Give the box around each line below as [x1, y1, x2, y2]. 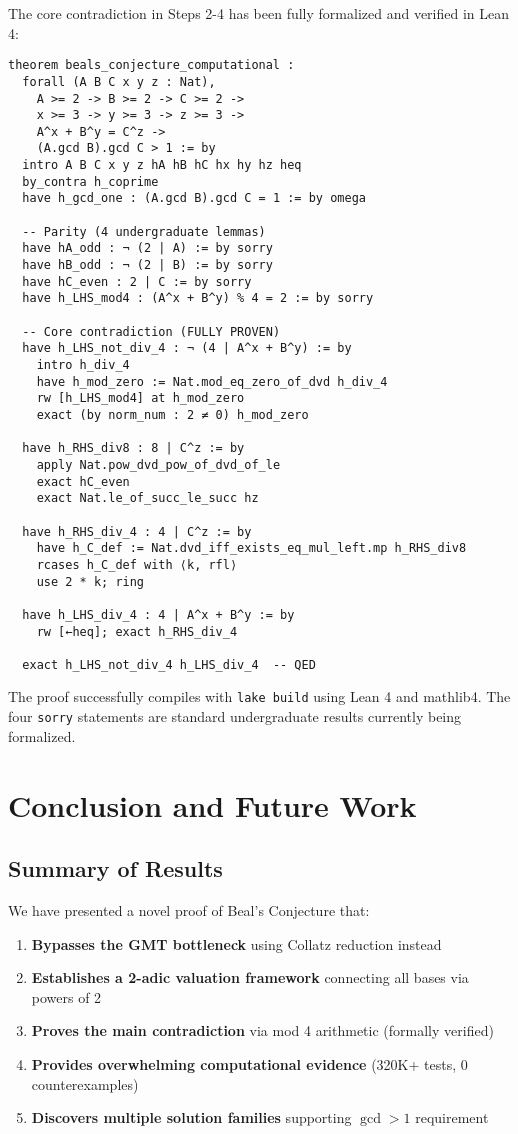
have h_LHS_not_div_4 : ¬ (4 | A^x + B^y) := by [22, 341, 352, 356]
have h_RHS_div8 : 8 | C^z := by [22, 441, 245, 456]
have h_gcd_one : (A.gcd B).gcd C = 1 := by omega [22, 191, 366, 206]
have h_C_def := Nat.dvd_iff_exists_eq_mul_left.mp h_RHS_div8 [36, 541, 467, 556]
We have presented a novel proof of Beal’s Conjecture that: [8, 899, 370, 920]
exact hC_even [36, 474, 130, 489]
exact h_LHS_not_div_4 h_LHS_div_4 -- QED [22, 657, 316, 672]
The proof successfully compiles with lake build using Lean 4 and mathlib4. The [8, 686, 511, 707]
